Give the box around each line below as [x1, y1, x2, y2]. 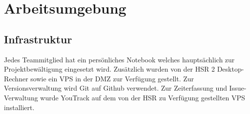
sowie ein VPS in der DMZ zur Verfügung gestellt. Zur [30, 73, 194, 83]
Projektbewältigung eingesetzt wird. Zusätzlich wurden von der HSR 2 [4, 64, 215, 74]
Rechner [4, 73, 28, 83]
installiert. [4, 102, 35, 112]
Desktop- [217, 64, 244, 74]
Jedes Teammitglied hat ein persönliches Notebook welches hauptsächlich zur [4, 54, 235, 64]
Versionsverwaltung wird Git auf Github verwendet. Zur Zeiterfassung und [4, 83, 227, 93]
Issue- [229, 83, 247, 93]
